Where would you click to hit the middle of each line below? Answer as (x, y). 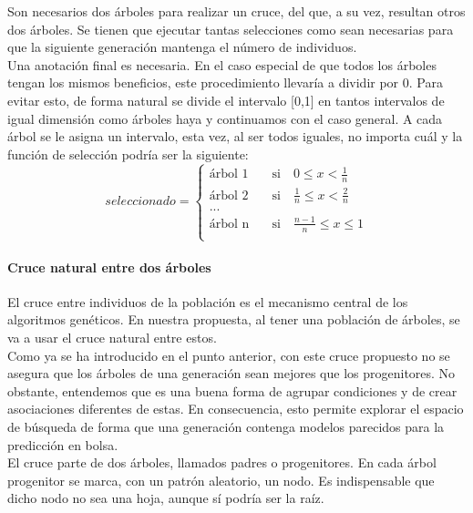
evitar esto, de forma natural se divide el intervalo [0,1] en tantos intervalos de (226, 100)
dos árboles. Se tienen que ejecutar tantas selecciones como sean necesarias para (231, 29)
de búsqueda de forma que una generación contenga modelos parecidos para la (226, 426)
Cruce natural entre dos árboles (109, 267)
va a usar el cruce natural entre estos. (112, 337)
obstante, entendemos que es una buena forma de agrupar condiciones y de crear (232, 390)
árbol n (229, 224)
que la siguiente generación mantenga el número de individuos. (182, 47)
